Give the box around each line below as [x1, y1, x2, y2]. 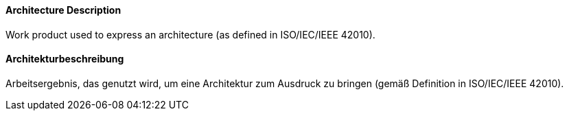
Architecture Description [5, 4, 121, 16]
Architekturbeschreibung [5, 53, 124, 65]
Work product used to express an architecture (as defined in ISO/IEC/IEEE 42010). [5, 28, 375, 40]
